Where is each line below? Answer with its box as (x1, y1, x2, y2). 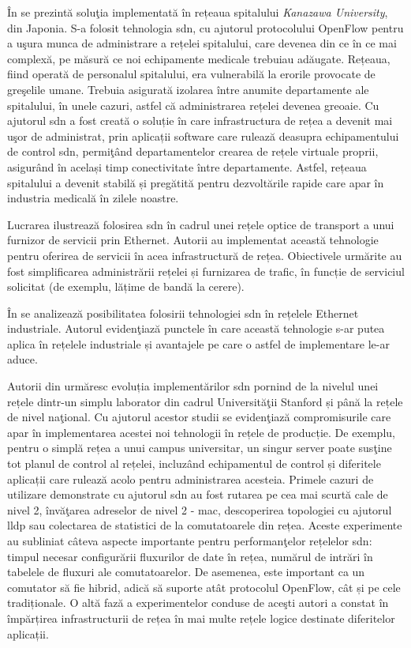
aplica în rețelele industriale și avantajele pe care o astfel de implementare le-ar (7, 335, 390, 352)
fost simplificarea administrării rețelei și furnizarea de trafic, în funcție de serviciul (7, 262, 405, 279)
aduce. (7, 351, 38, 367)
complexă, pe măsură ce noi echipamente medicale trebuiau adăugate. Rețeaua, (7, 50, 390, 66)
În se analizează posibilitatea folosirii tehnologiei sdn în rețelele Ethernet (7, 304, 359, 321)
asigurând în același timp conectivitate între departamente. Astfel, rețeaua (7, 158, 367, 175)
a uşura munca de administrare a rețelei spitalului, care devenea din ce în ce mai (7, 35, 397, 51)
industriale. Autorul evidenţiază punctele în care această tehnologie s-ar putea (7, 320, 385, 337)
